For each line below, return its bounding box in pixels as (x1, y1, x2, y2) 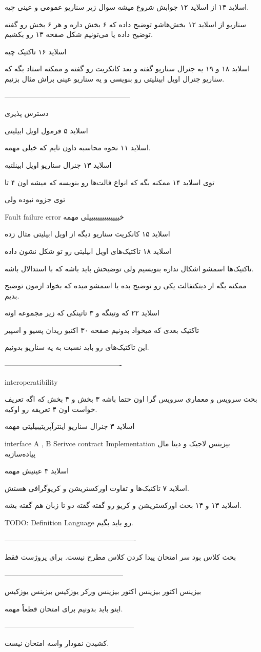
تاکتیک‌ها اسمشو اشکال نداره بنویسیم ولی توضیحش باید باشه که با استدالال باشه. (5, 263, 254, 273)
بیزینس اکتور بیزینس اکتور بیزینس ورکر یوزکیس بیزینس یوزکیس (5, 586, 202, 597)
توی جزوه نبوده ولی (5, 194, 66, 205)
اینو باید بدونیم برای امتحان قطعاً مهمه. (5, 603, 123, 614)
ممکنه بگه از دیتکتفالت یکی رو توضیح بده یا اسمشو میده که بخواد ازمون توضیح (5, 280, 247, 291)
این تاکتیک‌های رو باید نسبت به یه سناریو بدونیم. (5, 342, 149, 352)
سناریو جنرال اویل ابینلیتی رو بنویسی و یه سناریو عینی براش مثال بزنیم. (5, 73, 225, 84)
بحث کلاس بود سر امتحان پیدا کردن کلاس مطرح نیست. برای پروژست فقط (5, 551, 236, 562)
